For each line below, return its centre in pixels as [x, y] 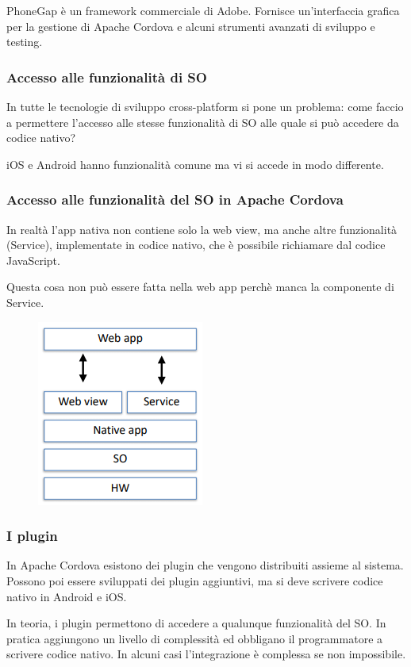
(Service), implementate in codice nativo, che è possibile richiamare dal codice [196, 245]
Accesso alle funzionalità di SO [107, 77]
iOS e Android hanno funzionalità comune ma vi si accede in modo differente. [195, 164]
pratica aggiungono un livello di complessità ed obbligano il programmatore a [195, 638]
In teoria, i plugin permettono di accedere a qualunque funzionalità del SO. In [196, 623]
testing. [25, 42]
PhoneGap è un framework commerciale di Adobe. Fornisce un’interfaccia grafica [203, 10]
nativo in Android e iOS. [67, 596]
